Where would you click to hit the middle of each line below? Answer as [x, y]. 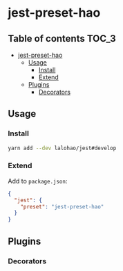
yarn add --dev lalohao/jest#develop [62, 148]
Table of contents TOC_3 [62, 39]
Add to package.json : [38, 181]
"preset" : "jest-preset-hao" [62, 206]
